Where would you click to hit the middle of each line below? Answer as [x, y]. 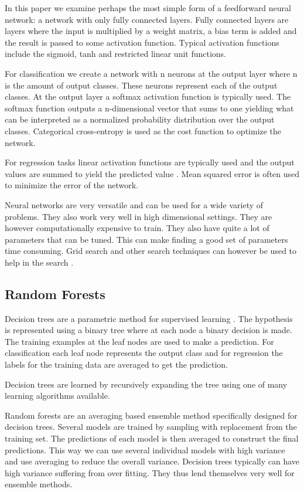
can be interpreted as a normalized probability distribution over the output [140, 119]
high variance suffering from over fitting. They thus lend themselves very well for [150, 472]
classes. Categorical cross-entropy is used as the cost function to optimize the [143, 130]
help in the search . [39, 262]
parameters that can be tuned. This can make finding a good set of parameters [146, 239]
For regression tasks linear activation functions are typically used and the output [150, 162]
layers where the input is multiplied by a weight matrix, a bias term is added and [151, 31]
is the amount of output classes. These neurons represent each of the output [141, 85]
